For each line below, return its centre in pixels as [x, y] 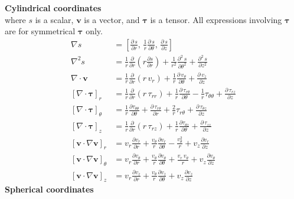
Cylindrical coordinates [53, 8]
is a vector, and [112, 19]
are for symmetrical [40, 31]
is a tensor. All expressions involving [216, 19]
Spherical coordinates [49, 189]
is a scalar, [54, 19]
